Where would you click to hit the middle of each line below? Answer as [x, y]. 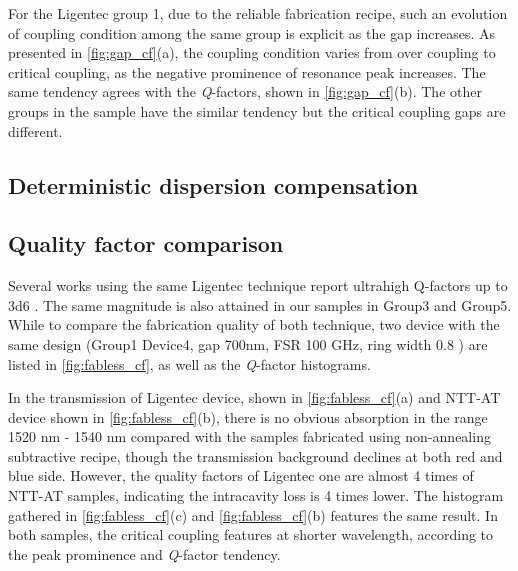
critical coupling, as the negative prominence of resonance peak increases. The [247, 71]
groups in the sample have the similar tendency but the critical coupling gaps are [257, 110]
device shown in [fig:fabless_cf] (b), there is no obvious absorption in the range [248, 416]
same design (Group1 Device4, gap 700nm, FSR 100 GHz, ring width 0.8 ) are [248, 343]
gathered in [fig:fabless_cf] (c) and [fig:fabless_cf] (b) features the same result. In [253, 514]
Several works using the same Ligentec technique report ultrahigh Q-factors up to [258, 285]
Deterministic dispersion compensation [213, 184]
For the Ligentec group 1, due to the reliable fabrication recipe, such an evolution [258, 13]
